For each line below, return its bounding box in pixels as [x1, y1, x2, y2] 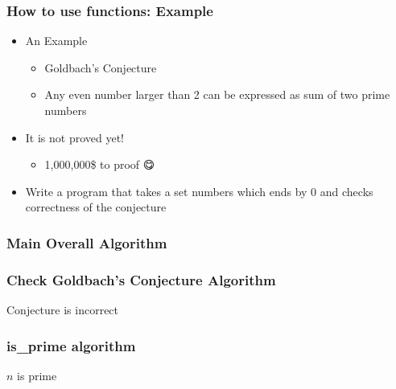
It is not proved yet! [25, 129, 125, 145]
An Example [25, 32, 88, 49]
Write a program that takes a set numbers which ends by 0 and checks [25, 182, 373, 199]
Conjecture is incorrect [6, 301, 119, 318]
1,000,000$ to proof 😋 [44, 156, 155, 173]
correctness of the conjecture [25, 199, 167, 215]
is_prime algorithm [6, 335, 136, 355]
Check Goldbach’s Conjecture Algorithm [6, 269, 276, 289]
